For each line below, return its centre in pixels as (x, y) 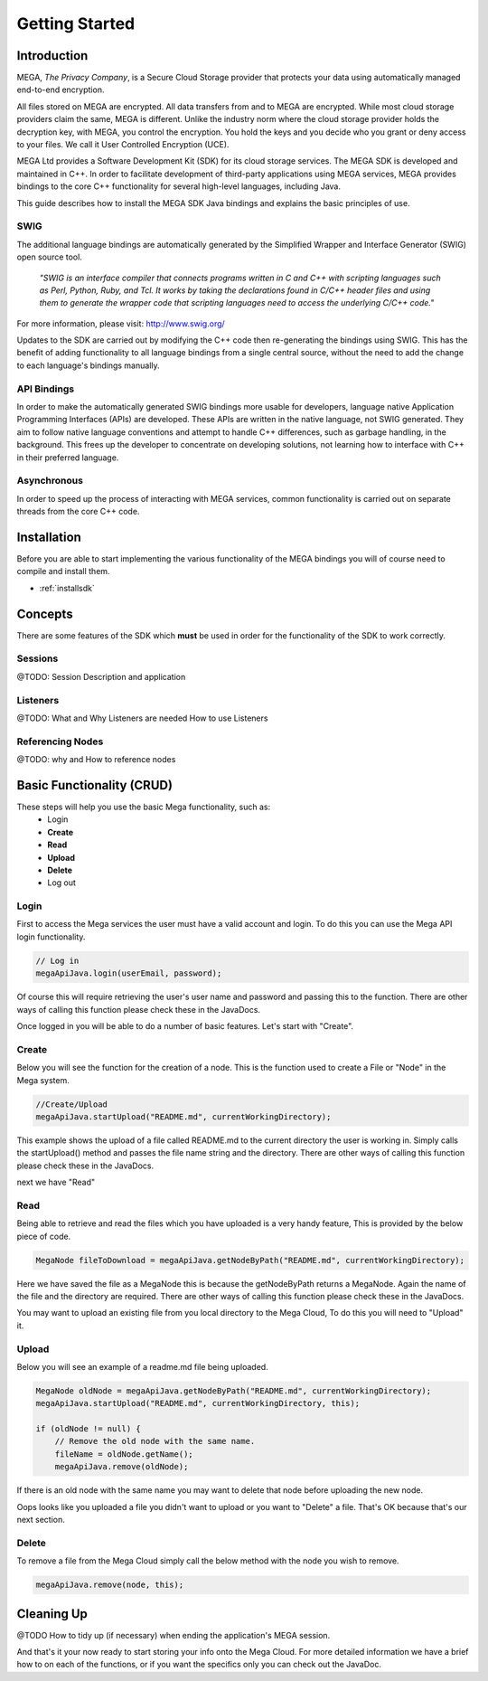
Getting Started (76, 24)
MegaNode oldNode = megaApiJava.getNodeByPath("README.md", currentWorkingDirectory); (234, 1391)
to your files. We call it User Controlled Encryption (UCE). (123, 145)
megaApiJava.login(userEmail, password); (129, 973)
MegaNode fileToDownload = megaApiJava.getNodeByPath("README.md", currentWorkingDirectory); (250, 1260)
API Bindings (46, 389)
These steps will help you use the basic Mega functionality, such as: (144, 807)
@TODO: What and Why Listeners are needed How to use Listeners (142, 718)
